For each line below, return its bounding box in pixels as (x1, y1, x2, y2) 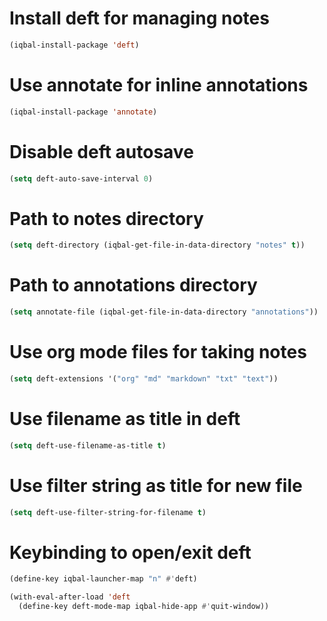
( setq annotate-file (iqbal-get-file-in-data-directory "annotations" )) (9, 307, 319, 317)
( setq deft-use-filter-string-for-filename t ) (9, 507, 207, 517)
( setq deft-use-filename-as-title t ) (9, 440, 167, 451)
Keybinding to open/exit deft (9, 541, 252, 564)
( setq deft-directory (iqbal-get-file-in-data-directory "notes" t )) (9, 240, 306, 251)
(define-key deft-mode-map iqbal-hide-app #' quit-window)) (18, 602, 270, 612)
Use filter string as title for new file (9, 474, 303, 497)
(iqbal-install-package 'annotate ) (9, 107, 158, 117)
